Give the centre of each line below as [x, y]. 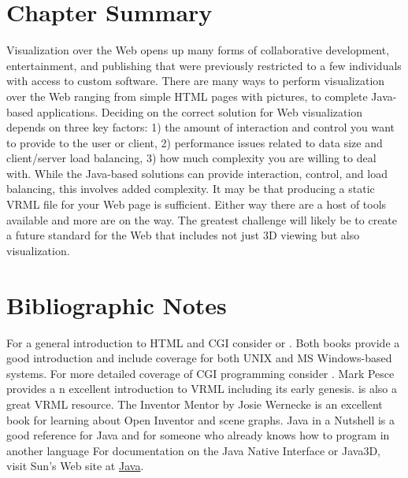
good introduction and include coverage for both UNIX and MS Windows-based [199, 358]
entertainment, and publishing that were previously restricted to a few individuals [204, 65]
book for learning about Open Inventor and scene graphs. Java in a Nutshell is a [201, 419]
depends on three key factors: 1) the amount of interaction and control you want [201, 127]
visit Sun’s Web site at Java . [75, 466]
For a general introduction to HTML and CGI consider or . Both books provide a [203, 342]
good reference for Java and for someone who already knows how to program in [198, 435]
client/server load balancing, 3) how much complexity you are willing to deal [191, 158]
